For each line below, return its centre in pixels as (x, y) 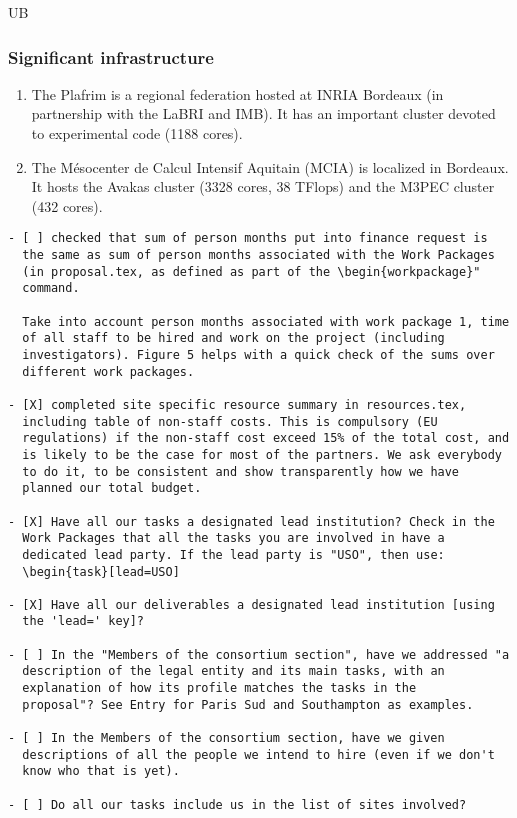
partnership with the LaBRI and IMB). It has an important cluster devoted (263, 113)
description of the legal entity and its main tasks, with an (233, 671)
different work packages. (108, 371)
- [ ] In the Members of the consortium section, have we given (226, 738)
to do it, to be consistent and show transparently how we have (241, 471)
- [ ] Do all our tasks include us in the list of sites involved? (237, 804)
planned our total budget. (112, 488)
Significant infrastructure (111, 56)
